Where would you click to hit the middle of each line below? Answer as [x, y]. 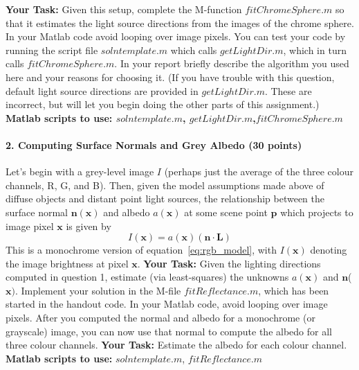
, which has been [294, 290]
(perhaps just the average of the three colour [259, 171]
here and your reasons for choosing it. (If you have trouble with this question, [170, 77]
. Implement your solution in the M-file [98, 290]
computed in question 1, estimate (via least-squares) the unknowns [147, 277]
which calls [194, 50]
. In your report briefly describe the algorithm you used [232, 63]
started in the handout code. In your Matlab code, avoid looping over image [167, 304]
